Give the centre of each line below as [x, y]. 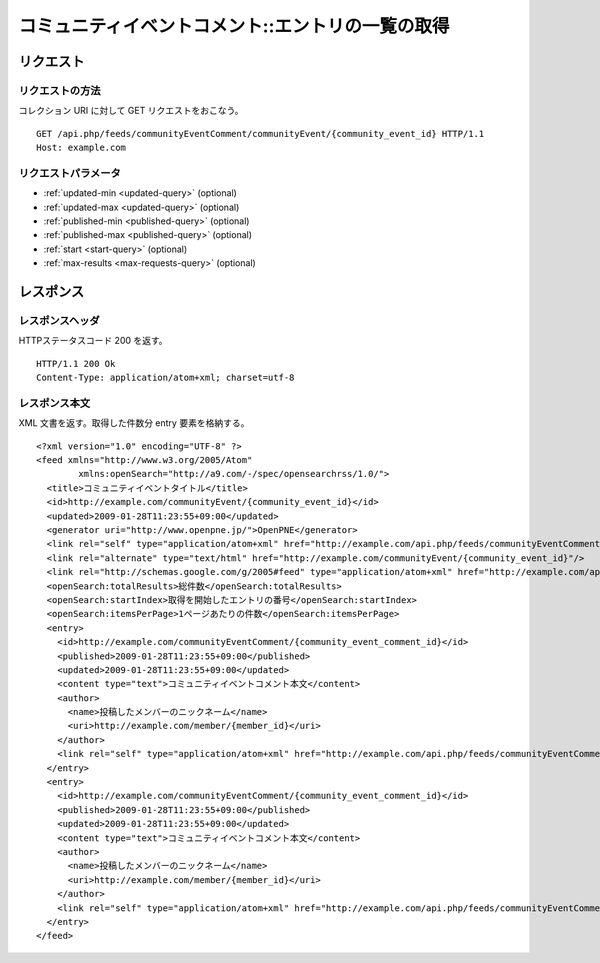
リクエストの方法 [59, 90]
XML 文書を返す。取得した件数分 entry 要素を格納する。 [134, 423]
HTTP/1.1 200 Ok [76, 363]
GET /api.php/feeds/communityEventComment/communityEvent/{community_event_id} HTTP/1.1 [260, 133]
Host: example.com [81, 148]
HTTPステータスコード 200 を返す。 [93, 341]
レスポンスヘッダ [59, 320]
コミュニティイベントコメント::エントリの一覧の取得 [234, 26]
